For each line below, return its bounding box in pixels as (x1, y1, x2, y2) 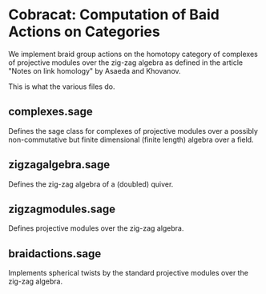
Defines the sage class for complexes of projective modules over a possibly (8, 126, 259, 135)
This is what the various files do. (8, 82, 115, 91)
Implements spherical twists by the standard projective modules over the (8, 268, 248, 278)
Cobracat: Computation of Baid (8, 6, 220, 24)
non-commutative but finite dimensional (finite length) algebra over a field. (8, 135, 254, 144)
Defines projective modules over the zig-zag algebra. (8, 224, 184, 233)
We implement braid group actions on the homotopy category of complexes (8, 49, 258, 58)
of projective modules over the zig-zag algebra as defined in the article (8, 58, 243, 67)
